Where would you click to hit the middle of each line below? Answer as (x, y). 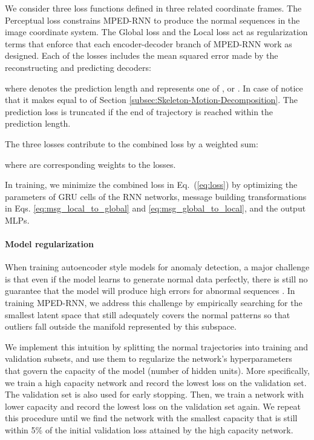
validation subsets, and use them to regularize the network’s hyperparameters (149, 358)
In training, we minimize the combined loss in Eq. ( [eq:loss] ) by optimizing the (151, 185)
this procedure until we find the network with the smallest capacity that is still (151, 418)
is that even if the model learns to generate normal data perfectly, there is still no (156, 278)
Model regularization (50, 244)
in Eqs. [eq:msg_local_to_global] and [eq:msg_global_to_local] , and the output (155, 208)
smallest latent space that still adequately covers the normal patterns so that (148, 314)
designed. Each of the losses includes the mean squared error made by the (142, 55)
